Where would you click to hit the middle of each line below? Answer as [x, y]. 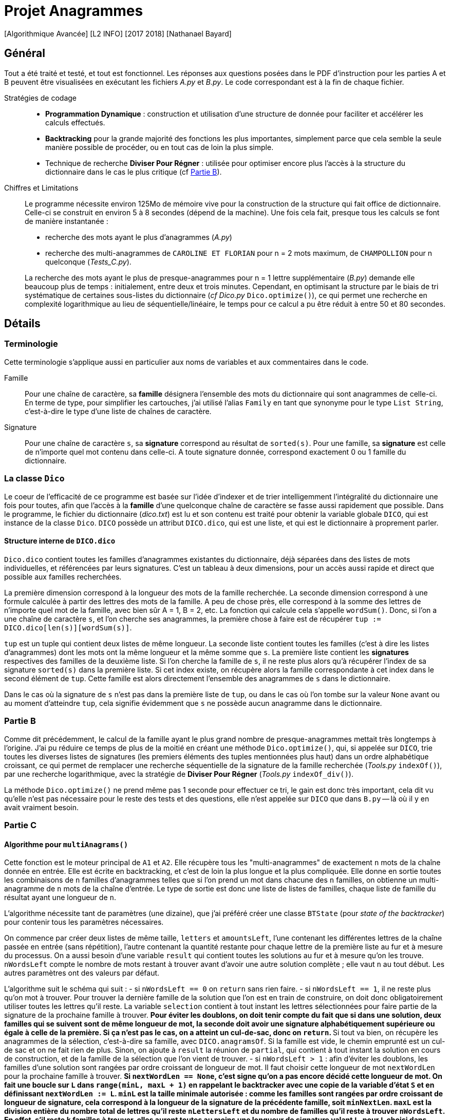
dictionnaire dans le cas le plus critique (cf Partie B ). [134, 172]
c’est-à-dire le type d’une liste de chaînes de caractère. [118, 411]
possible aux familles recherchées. [63, 576]
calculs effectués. [75, 122]
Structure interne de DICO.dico [60, 541]
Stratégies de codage [41, 98]
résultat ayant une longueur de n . [60, 898]
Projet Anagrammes [74, 11]
